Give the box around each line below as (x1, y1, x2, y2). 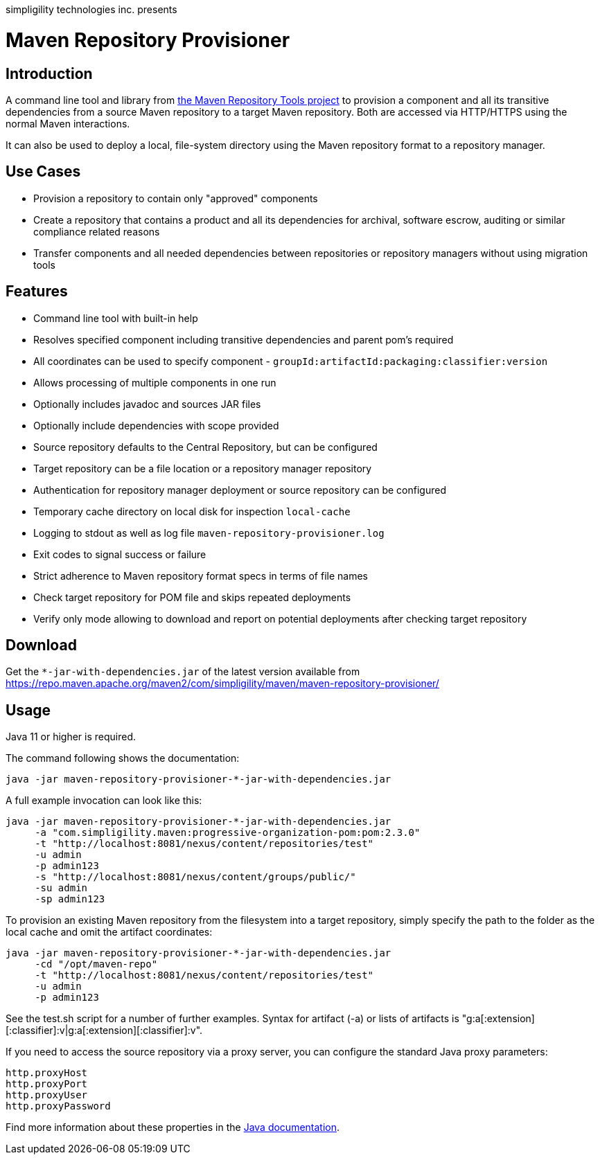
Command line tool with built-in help (33, 312, 198, 324)
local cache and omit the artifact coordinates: (6, 926, 213, 938)
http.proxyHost (6, 1067, 88, 1079)
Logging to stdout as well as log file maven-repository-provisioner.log (33, 526, 385, 539)
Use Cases (6, 163, 81, 181)
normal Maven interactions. (6, 117, 130, 130)
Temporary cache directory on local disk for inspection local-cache (33, 505, 351, 517)
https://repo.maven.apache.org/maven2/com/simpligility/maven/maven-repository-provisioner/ (6, 677, 439, 690)
